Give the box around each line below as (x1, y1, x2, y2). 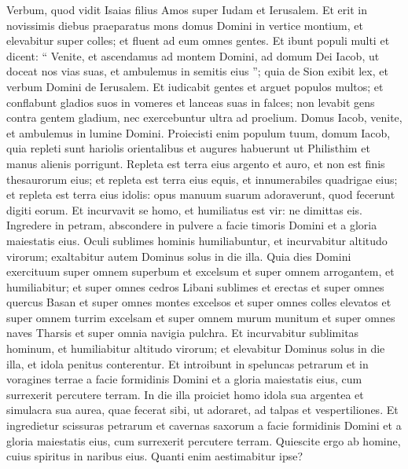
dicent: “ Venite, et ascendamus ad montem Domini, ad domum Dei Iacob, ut (6, 47, 380, 64)
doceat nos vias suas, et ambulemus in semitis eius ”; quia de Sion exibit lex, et (6, 63, 388, 79)
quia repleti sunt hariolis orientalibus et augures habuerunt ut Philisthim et (6, 140, 370, 156)
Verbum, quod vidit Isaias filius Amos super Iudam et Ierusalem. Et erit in (6, 2, 367, 17)
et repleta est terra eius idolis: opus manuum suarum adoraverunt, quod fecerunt (6, 186, 395, 203)
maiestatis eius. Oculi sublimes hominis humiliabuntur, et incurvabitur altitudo (6, 232, 388, 248)
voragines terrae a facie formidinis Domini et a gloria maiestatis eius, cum (6, 371, 362, 387)
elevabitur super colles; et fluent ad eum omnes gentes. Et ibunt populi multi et (6, 32, 390, 49)
